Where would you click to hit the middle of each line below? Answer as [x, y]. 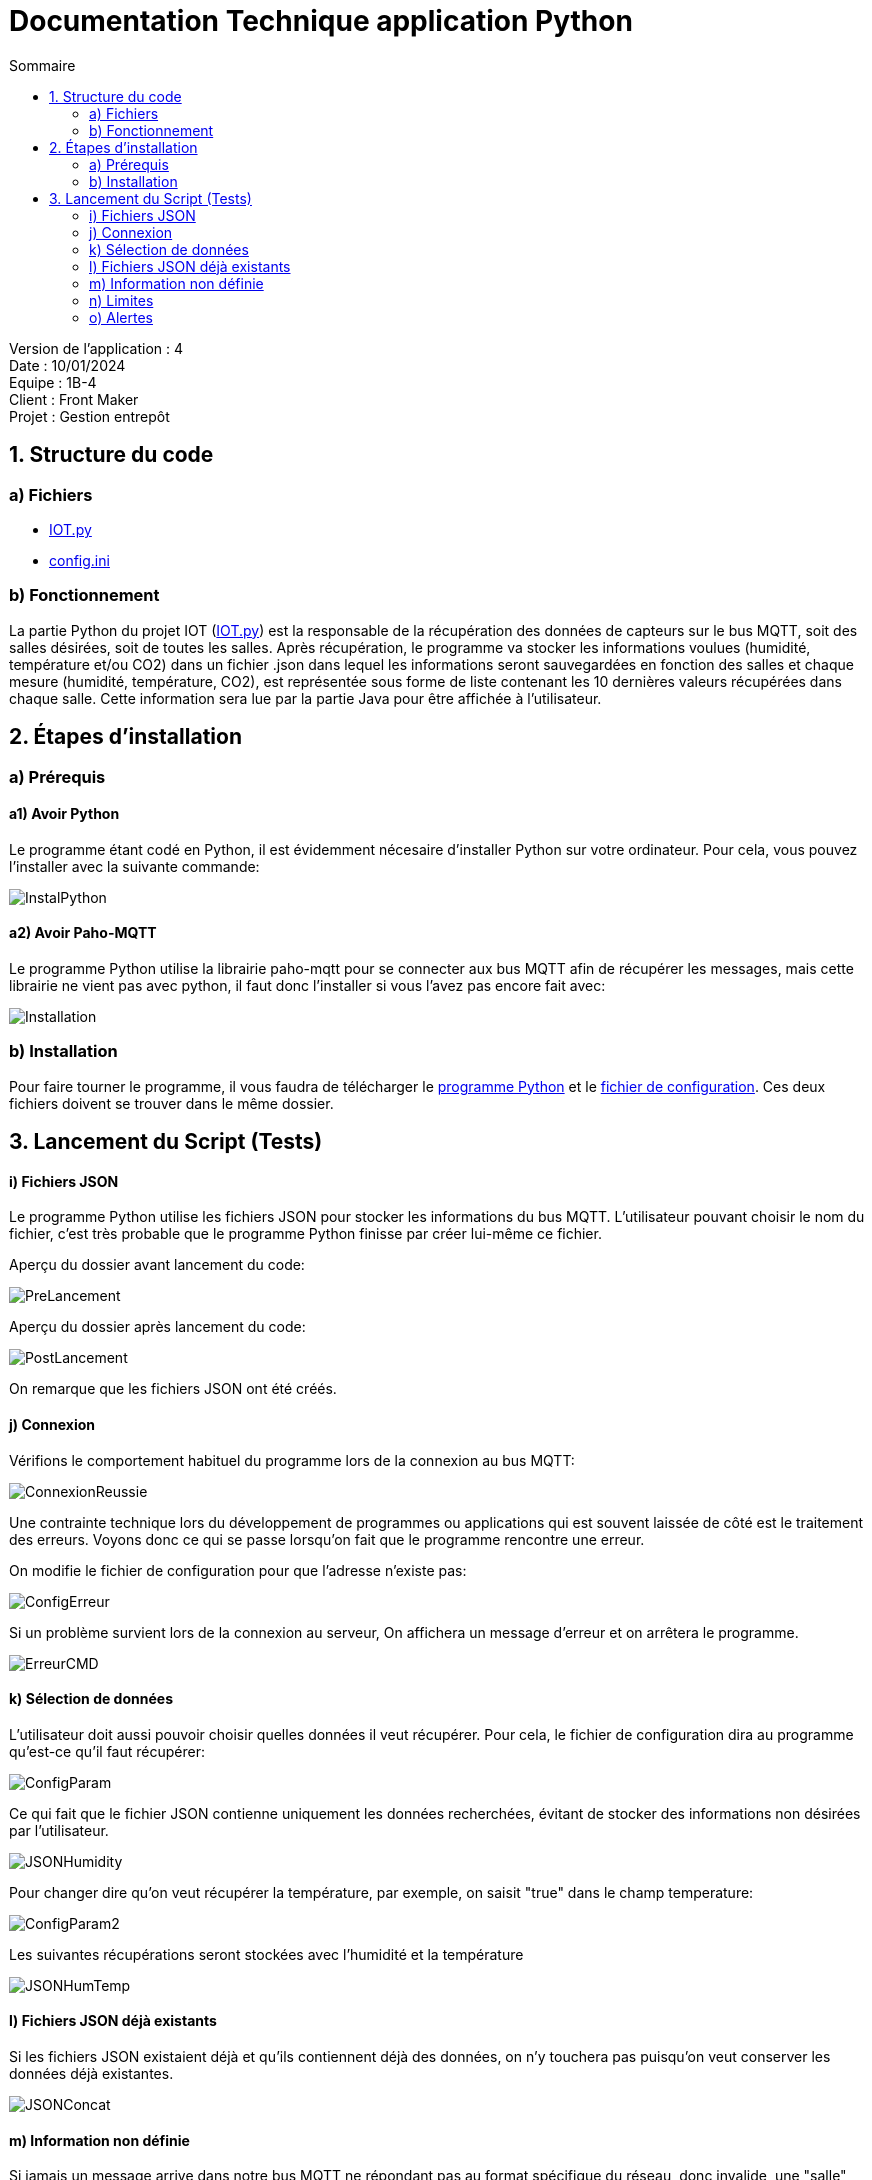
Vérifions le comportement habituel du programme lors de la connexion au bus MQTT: [292, 1460]
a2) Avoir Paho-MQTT [83, 933]
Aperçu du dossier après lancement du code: [157, 1327]
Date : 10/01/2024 [67, 365]
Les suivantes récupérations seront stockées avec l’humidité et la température [266, 1954]
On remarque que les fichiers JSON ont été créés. [173, 1389]
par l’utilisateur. [59, 1830]
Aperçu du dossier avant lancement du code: [157, 1265]
